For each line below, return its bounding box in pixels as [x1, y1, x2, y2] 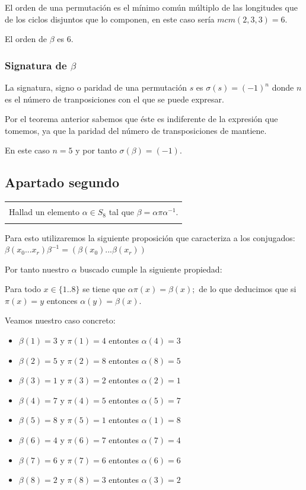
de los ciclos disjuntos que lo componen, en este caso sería [5, 12, 215, 25]
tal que [109, 206, 135, 218]
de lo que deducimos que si [199, 283, 297, 295]
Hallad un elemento [9, 206, 79, 218]
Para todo [5, 283, 41, 295]
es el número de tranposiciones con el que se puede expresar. [5, 92, 224, 105]
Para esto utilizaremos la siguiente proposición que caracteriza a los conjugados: [5, 231, 295, 244]
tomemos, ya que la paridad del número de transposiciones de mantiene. [5, 124, 267, 136]
